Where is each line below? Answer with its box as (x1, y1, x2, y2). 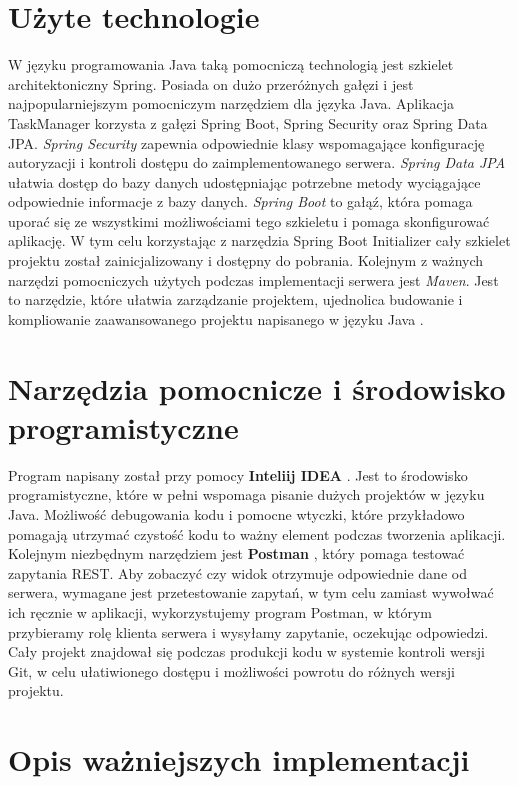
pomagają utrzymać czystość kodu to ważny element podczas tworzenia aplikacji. (8, 523, 506, 544)
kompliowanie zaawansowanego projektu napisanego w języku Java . (8, 308, 424, 329)
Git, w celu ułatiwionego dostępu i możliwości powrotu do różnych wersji (8, 660, 455, 681)
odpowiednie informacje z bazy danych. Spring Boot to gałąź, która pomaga (8, 191, 473, 212)
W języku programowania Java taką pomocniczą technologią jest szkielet (8, 54, 454, 75)
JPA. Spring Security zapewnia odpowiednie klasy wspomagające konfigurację (8, 132, 485, 153)
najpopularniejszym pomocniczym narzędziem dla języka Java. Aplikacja (8, 93, 455, 114)
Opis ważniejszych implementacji (8, 739, 470, 780)
